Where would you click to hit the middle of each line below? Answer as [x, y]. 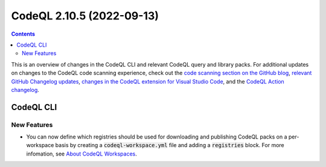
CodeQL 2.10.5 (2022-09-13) [85, 16]
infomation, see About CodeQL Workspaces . [81, 154]
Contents [23, 34]
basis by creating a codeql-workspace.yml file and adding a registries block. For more [170, 145]
